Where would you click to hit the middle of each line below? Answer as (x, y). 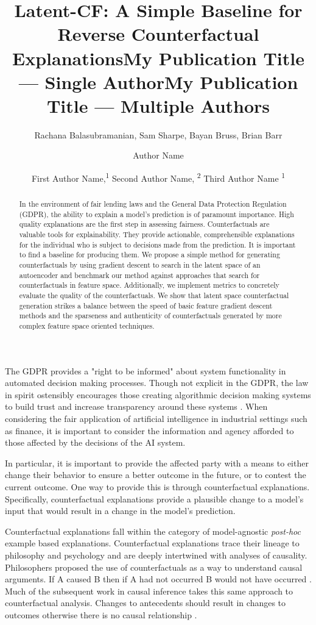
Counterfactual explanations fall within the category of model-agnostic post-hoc (153, 531)
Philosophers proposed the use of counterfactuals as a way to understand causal (154, 567)
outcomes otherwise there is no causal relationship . (101, 614)
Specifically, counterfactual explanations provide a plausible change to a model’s (154, 498)
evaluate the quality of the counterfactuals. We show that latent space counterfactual (154, 295)
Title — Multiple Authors (158, 105)
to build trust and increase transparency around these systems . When (136, 406)
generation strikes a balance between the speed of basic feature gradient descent (146, 305)
